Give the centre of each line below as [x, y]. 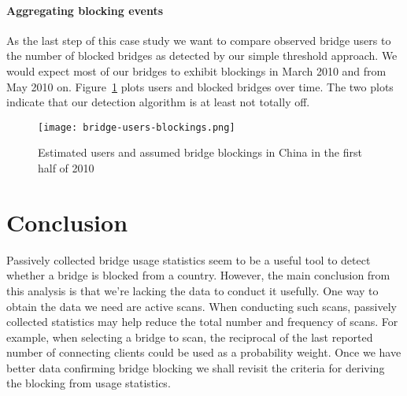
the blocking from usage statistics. [89, 383]
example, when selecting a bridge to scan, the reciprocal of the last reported [190, 337]
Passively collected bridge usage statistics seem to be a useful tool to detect [189, 259]
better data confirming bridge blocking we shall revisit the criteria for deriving [196, 367]
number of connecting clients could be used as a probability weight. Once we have [204, 352]
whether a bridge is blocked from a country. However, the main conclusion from [198, 275]
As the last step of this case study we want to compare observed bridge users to [199, 40]
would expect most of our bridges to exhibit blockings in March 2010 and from [196, 70]
